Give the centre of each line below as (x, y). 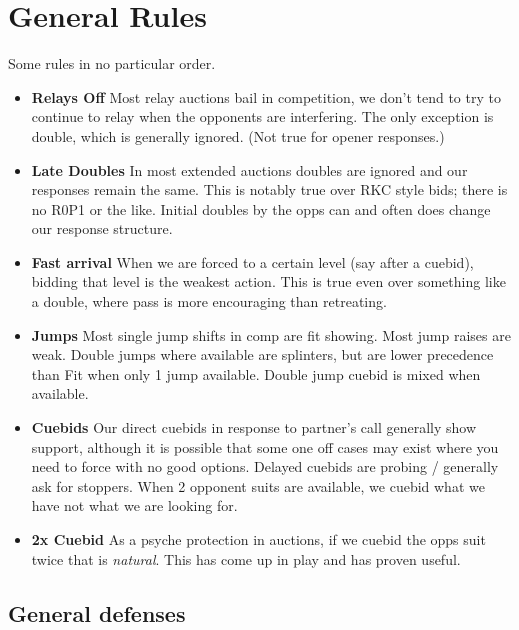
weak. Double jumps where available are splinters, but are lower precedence (262, 354)
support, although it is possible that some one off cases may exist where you (265, 446)
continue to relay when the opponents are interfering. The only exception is (262, 116)
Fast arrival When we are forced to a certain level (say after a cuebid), (252, 261)
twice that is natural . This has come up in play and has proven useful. (246, 558)
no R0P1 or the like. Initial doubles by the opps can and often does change (261, 208)
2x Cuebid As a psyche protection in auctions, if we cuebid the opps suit (258, 539)
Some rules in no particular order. (112, 63)
